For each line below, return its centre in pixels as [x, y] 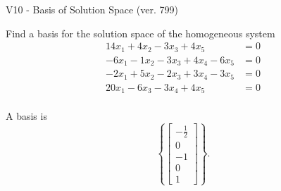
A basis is [26, 116]
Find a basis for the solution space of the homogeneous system [140, 33]
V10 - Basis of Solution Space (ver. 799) [92, 9]
